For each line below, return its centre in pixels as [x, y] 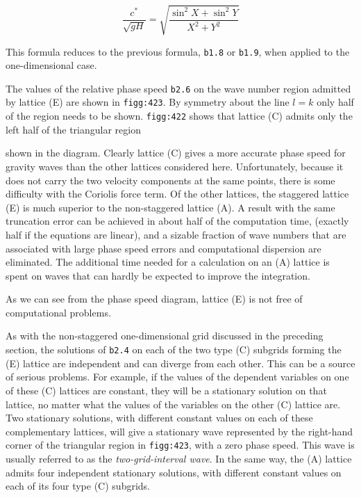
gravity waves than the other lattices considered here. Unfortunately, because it [175, 166]
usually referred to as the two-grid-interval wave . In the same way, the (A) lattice [179, 458]
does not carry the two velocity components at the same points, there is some [170, 180]
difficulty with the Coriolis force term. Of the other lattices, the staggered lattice [177, 194]
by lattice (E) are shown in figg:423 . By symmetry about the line [148, 102]
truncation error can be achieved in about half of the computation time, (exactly [177, 221]
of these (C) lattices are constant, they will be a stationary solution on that [166, 390]
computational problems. [58, 312]
